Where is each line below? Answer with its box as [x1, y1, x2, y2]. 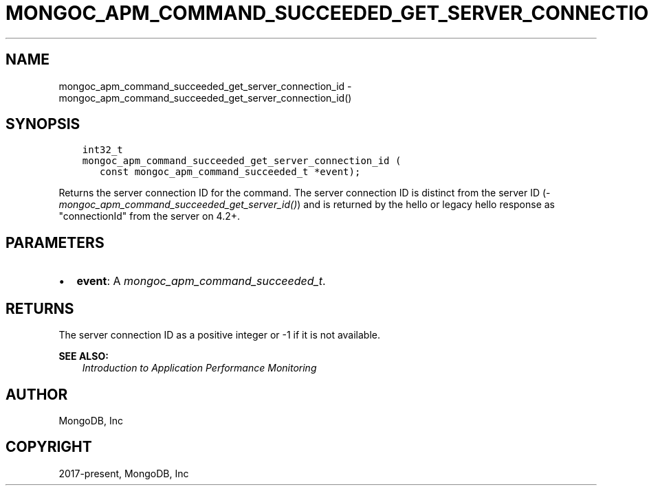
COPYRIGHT [5, 438, 92, 456]
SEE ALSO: [58, 350, 109, 363]
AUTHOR [5, 385, 68, 403]
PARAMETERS [5, 233, 104, 251]
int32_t [82, 144, 123, 156]
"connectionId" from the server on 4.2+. [58, 210, 241, 222]
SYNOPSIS [5, 115, 80, 133]
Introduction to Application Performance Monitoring [82, 362, 317, 374]
